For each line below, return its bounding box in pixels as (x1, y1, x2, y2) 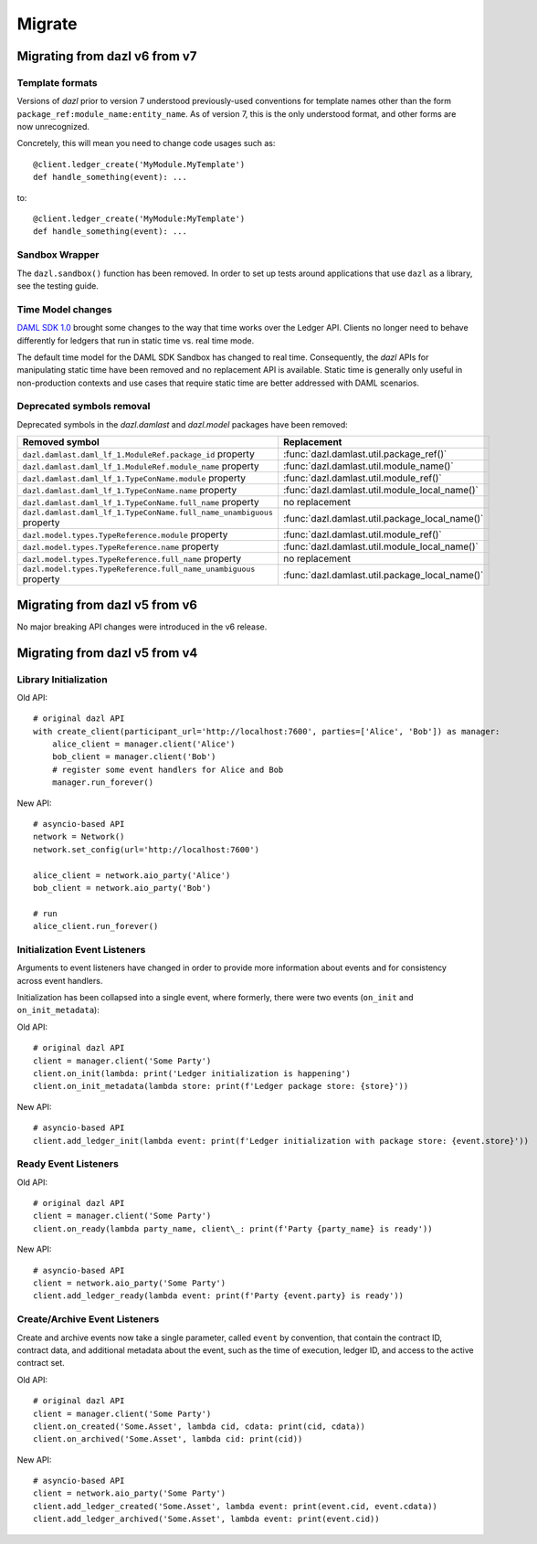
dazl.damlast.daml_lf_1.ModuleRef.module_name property (22, 460, 259, 472)
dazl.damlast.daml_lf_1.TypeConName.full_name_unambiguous (22, 508, 274, 518)
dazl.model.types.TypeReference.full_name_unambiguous (22, 565, 256, 575)
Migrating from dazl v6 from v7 (16, 48, 197, 64)
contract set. (16, 1358, 66, 1369)
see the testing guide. (16, 280, 100, 291)
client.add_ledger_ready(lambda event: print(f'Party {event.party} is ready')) (33, 1291, 405, 1301)
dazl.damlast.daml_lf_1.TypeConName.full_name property (22, 496, 259, 509)
